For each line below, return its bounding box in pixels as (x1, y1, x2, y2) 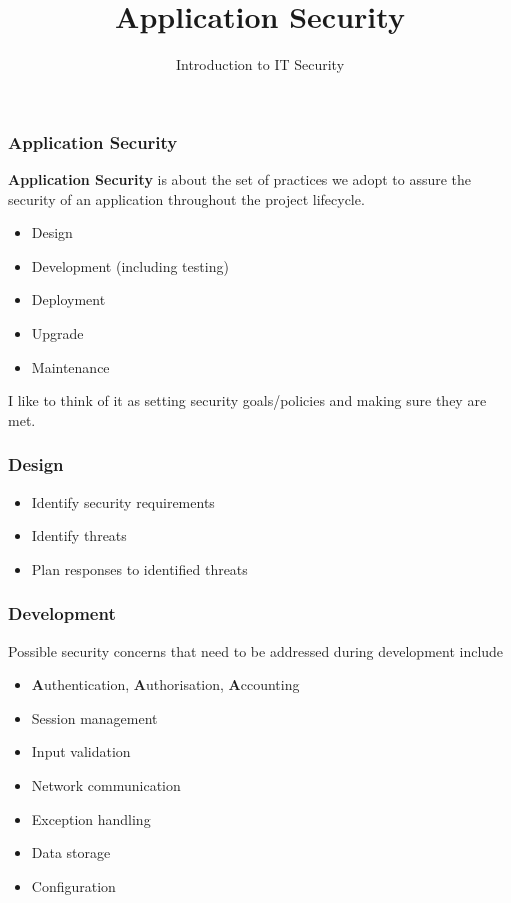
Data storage (31, 842, 111, 863)
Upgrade (31, 322, 84, 343)
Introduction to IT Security (175, 54, 345, 75)
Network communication (31, 774, 181, 795)
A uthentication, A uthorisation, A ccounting (31, 674, 300, 695)
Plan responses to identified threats (31, 558, 248, 579)
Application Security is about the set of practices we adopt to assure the (8, 169, 472, 190)
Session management (31, 707, 158, 728)
